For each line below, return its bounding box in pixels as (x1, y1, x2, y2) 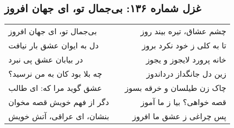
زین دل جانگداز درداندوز (146, 68, 227, 80)
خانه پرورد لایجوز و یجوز (146, 54, 227, 65)
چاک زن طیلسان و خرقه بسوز (124, 82, 227, 94)
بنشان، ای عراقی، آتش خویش (8, 110, 109, 122)
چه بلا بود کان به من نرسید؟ (8, 68, 102, 80)
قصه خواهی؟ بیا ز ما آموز (141, 96, 227, 108)
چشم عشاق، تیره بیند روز (140, 25, 227, 37)
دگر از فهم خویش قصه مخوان (8, 96, 109, 108)
